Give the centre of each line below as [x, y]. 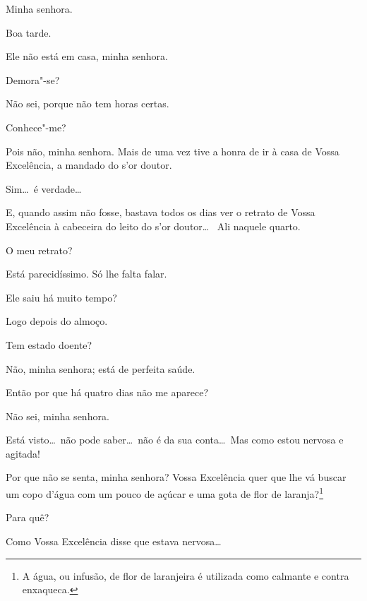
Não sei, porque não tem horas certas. [88, 103]
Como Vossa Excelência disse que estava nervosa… [114, 541]
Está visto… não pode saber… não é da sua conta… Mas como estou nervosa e [175, 440]
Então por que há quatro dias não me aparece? [107, 392]
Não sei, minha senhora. [58, 416]
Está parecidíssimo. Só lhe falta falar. [86, 274]
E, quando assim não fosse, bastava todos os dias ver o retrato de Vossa [161, 212]
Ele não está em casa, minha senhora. [87, 56]
